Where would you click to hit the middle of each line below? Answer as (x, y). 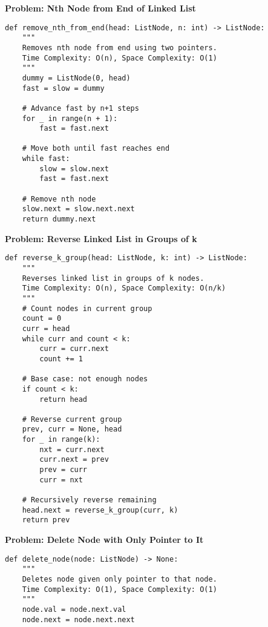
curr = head (46, 328)
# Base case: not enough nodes (85, 379)
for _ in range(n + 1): (70, 118)
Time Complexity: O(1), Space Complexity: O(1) (119, 589)
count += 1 (61, 359)
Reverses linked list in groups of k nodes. (113, 278)
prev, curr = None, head (72, 429)
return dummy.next (59, 219)
